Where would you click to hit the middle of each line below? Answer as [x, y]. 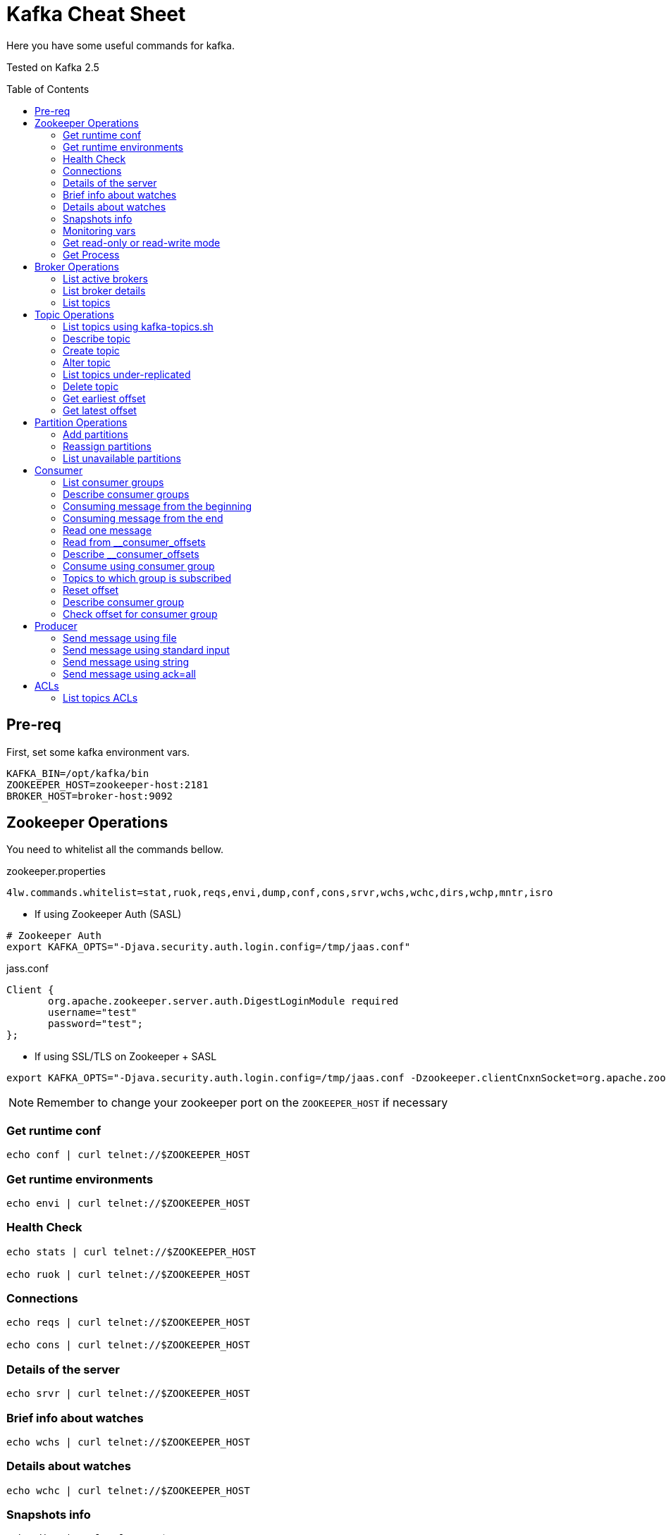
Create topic [91, 350]
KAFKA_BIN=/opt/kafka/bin [78, 773]
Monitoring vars [99, 230]
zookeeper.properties [56, 871]
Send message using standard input [146, 650]
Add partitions [95, 434]
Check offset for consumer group [140, 614]
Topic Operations [74, 314]
